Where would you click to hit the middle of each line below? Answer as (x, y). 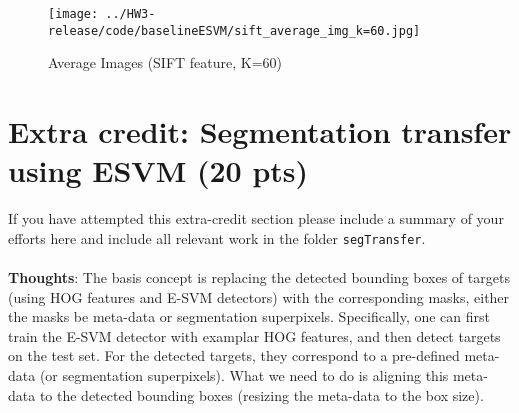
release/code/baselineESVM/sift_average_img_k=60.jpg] (234, 30)
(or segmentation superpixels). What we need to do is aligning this (244, 375)
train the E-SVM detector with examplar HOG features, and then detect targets (254, 335)
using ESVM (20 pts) (158, 170)
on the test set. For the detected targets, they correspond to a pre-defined (234, 355)
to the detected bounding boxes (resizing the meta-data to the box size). (261, 394)
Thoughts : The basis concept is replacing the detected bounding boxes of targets (259, 277)
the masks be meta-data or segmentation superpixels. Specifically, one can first (249, 316)
